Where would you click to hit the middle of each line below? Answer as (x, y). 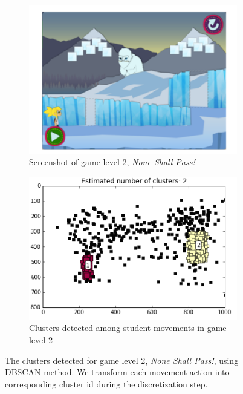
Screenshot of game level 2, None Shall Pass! (112, 162)
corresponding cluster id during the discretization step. (106, 383)
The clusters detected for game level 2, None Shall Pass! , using (122, 360)
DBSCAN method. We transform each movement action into (117, 372)
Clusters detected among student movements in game (128, 328)
